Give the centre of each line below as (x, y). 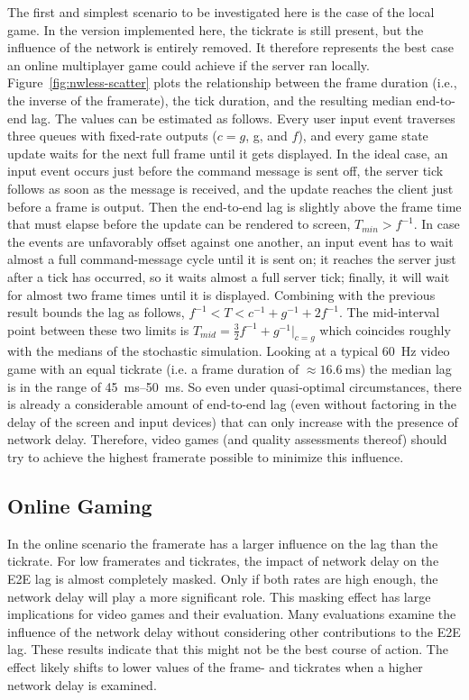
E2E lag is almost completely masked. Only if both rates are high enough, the (223, 579)
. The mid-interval (389, 312)
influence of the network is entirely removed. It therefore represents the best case (230, 47)
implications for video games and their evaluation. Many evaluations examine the (232, 614)
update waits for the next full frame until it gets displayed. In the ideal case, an (228, 153)
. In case (437, 224)
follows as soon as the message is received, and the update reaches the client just (230, 188)
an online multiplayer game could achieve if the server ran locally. (189, 64)
